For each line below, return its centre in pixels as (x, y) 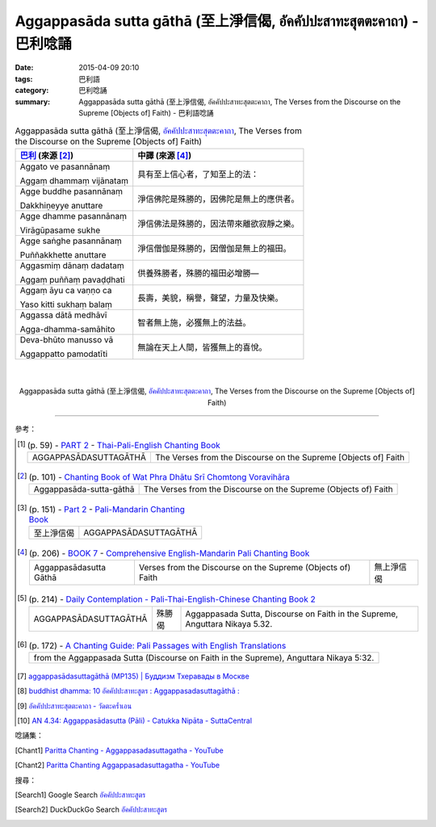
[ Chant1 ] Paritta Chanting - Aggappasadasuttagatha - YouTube (119, 750)
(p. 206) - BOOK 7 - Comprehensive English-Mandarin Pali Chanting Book (169, 553)
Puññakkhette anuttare (63, 254)
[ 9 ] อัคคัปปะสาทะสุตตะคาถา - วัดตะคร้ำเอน (75, 706)
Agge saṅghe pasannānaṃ (71, 241)
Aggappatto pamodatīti (64, 354)
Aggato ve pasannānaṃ (65, 166)
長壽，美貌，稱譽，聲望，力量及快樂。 (210, 297)
